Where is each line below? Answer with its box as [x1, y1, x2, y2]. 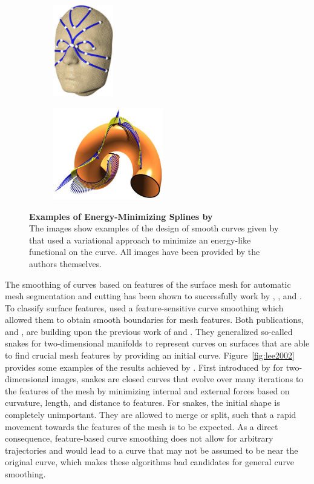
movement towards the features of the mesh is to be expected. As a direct [5, 420, 278, 433]
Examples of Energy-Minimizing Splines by [29, 210, 213, 222]
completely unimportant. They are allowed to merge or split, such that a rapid [5, 408, 296, 421]
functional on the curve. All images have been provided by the [29, 245, 260, 258]
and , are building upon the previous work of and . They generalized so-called [5, 325, 293, 337]
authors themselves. [29, 257, 102, 270]
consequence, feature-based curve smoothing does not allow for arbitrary [5, 432, 273, 445]
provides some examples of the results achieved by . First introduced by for [5, 360, 284, 373]
